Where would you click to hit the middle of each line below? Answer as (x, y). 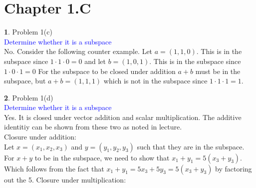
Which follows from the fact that (54, 168)
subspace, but (25, 81)
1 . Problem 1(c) (28, 32)
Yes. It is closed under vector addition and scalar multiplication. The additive (123, 117)
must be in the (218, 71)
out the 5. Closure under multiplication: (65, 179)
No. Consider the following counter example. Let (78, 51)
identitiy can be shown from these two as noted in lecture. (93, 127)
